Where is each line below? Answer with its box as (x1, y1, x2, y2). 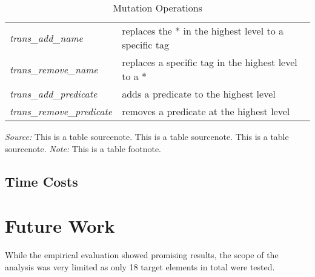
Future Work (5, 213, 115, 238)
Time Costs (5, 172, 78, 190)
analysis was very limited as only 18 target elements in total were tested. (5, 260, 275, 273)
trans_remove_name (10, 62, 98, 76)
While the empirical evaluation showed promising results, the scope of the (5, 249, 279, 261)
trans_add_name (10, 30, 83, 45)
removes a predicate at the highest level (122, 104, 290, 118)
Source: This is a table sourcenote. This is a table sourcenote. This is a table (5, 130, 289, 142)
